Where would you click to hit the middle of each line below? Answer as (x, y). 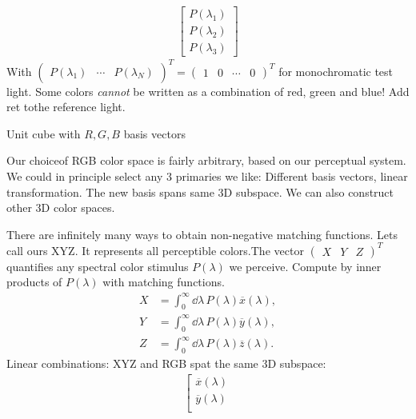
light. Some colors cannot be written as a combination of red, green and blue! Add (208, 91)
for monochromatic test (336, 71)
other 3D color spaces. (61, 208)
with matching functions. (164, 282)
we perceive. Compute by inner (305, 266)
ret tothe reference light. (66, 107)
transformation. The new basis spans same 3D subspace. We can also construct (200, 192)
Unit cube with (44, 133)
